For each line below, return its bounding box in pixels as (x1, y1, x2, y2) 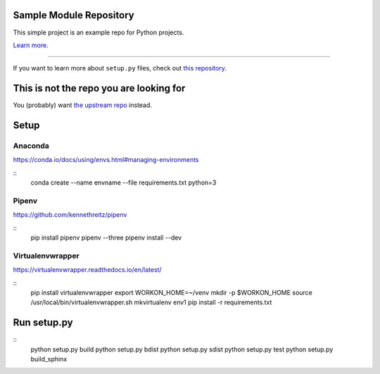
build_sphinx (30, 355, 68, 363)
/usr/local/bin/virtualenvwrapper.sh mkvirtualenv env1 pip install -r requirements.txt (30, 298, 272, 306)
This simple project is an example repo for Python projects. (13, 28, 184, 37)
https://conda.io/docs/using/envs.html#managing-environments (13, 156, 199, 164)
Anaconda (13, 141, 49, 151)
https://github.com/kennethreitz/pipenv (13, 211, 127, 219)
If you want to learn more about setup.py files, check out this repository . (13, 64, 227, 73)
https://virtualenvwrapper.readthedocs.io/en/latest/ (13, 266, 162, 274)
